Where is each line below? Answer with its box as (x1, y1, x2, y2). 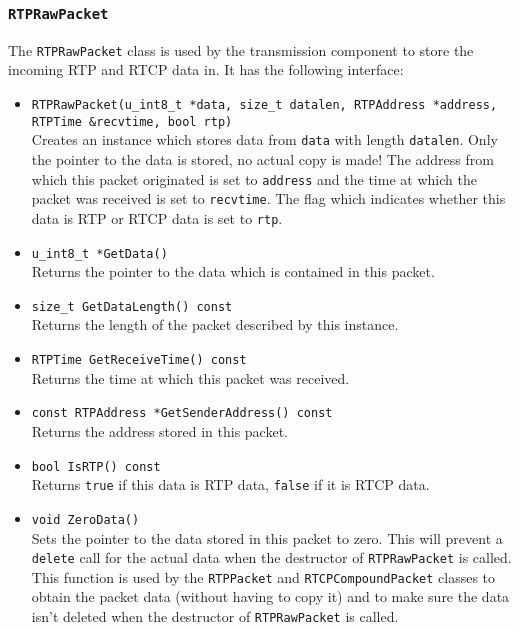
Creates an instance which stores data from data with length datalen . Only (31, 129, 498, 150)
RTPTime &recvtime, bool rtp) (31, 114, 233, 129)
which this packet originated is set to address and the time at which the (31, 168, 477, 189)
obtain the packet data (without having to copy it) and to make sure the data (31, 586, 510, 607)
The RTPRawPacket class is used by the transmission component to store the (8, 39, 474, 60)
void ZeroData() (31, 512, 140, 527)
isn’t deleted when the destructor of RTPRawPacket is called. (31, 606, 399, 627)
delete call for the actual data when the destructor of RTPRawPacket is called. (31, 547, 512, 568)
